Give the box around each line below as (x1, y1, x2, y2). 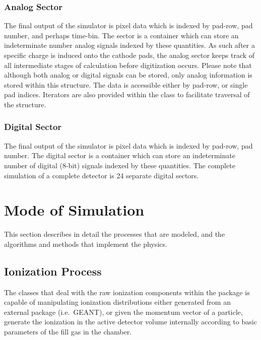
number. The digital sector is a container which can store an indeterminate (4, 150, 235, 161)
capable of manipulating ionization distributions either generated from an (4, 297, 231, 307)
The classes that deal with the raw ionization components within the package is (4, 287, 250, 297)
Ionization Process (4, 263, 102, 279)
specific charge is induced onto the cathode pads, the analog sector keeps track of (4, 50, 255, 60)
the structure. (4, 99, 46, 109)
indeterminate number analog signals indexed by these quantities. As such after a (4, 40, 255, 50)
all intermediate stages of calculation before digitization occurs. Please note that (4, 59, 252, 70)
